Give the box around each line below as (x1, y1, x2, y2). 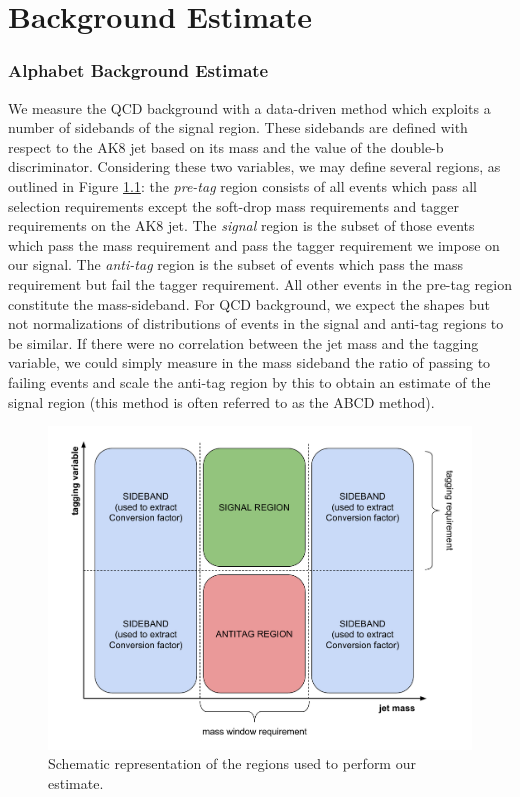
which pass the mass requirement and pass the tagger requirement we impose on (8, 234, 500, 255)
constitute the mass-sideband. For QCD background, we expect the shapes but (8, 293, 490, 314)
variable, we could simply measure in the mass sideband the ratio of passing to (8, 352, 491, 373)
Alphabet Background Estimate (8, 58, 269, 83)
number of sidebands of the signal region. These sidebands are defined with (8, 117, 468, 138)
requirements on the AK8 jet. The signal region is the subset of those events (8, 215, 475, 236)
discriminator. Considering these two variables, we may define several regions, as (8, 156, 501, 177)
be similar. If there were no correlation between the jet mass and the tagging (8, 332, 479, 353)
